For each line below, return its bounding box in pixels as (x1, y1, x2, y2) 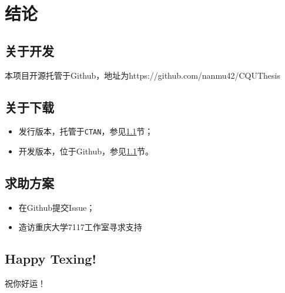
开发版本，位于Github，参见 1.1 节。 (18, 145, 153, 157)
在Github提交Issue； (18, 201, 95, 213)
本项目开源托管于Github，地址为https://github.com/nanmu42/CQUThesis (5, 69, 280, 81)
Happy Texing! (5, 250, 96, 268)
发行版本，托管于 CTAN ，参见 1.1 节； (18, 125, 153, 137)
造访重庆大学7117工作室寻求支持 (18, 221, 142, 233)
